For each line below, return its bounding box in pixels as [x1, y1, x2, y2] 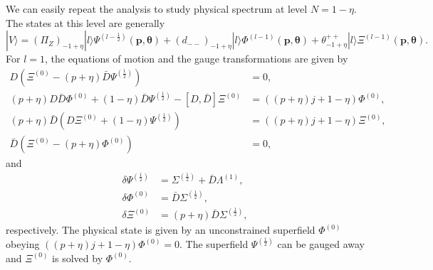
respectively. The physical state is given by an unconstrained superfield [6, 222, 315, 237]
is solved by [52, 250, 103, 265]
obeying [6, 237, 40, 252]
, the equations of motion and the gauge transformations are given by [44, 51, 348, 66]
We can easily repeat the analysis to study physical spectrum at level [6, 1, 308, 16]
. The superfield [179, 237, 249, 252]
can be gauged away [277, 237, 365, 252]
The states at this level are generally [6, 15, 165, 30]
